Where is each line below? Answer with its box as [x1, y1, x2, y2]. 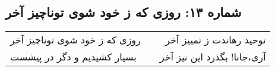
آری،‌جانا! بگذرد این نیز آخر [159, 50, 266, 64]
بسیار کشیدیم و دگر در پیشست [10, 50, 137, 64]
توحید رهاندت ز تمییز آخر [165, 33, 266, 47]
